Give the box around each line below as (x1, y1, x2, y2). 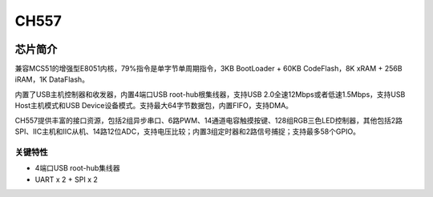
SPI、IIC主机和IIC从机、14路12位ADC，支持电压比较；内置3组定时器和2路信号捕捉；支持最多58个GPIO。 (14, 127, 361, 136)
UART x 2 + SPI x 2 (34, 175, 98, 184)
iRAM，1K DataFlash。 (14, 74, 90, 84)
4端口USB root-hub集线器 (34, 163, 120, 173)
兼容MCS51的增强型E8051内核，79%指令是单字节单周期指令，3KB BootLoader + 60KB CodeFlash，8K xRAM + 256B (14, 64, 403, 74)
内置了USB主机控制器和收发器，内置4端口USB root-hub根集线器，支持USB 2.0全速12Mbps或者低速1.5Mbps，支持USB (14, 89, 406, 99)
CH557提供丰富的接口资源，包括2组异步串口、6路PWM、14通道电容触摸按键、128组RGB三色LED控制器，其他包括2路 (14, 115, 403, 125)
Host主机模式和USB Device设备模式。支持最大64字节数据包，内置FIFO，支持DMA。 (14, 101, 293, 111)
